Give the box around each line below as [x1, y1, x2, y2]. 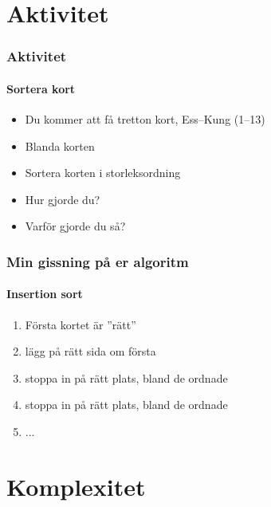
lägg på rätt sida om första [25, 343, 156, 360]
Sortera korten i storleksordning [25, 164, 181, 181]
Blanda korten [25, 137, 95, 154]
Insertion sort [6, 285, 83, 302]
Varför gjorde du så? [25, 218, 126, 234]
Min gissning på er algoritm [6, 251, 189, 271]
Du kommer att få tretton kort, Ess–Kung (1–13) [25, 111, 265, 128]
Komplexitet [6, 470, 146, 502]
